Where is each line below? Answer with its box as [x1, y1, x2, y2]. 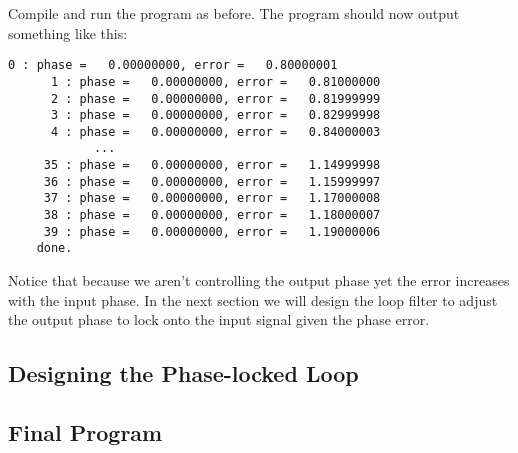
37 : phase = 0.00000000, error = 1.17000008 [43, 191, 381, 206]
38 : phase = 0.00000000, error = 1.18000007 [43, 208, 381, 223]
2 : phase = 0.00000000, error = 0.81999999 [50, 91, 381, 106]
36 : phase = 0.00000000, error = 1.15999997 [43, 174, 381, 189]
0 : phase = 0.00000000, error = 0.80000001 [8, 58, 338, 73]
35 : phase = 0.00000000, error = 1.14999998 [43, 158, 381, 173]
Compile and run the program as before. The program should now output [8, 3, 460, 23]
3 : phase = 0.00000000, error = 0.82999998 [50, 108, 381, 123]
